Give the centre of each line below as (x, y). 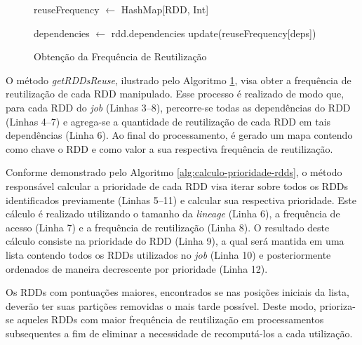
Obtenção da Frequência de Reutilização (120, 56)
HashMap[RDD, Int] (165, 9)
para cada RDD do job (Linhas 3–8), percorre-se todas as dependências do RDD (178, 107)
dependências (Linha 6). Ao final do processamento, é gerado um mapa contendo (179, 135)
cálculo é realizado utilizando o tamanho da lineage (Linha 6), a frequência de (173, 214)
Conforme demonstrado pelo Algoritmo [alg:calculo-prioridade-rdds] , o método (174, 172)
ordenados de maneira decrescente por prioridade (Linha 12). (137, 268)
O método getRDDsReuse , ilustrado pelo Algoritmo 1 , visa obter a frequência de (179, 80)
